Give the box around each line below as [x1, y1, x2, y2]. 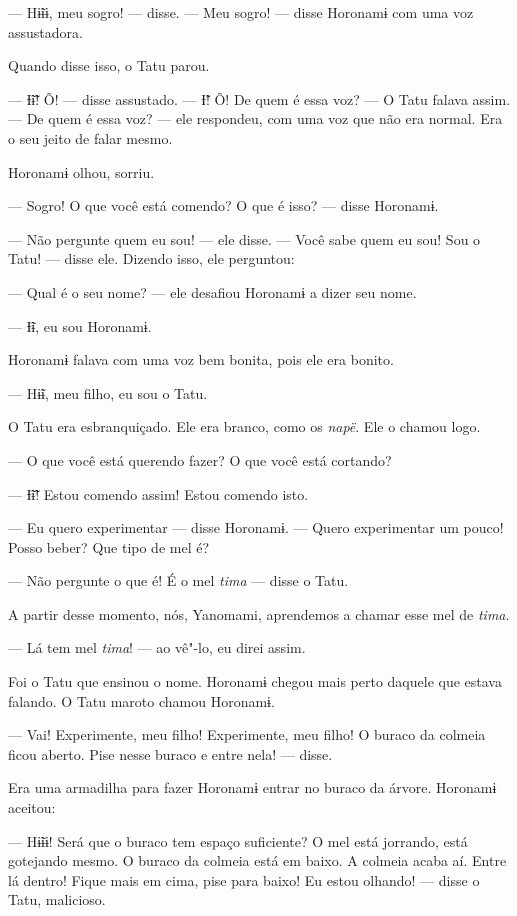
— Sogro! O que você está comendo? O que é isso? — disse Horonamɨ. [8, 195, 439, 216]
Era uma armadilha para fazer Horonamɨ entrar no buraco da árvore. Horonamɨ [8, 777, 497, 798]
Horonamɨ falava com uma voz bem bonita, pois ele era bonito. [8, 349, 394, 370]
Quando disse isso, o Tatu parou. [8, 55, 210, 76]
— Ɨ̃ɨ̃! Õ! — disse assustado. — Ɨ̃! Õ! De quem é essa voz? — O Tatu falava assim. [8, 88, 511, 109]
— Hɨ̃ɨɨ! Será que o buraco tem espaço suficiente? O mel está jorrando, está [8, 830, 468, 851]
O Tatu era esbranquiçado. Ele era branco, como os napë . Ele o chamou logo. [8, 416, 481, 437]
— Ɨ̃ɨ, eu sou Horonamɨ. [8, 315, 152, 336]
